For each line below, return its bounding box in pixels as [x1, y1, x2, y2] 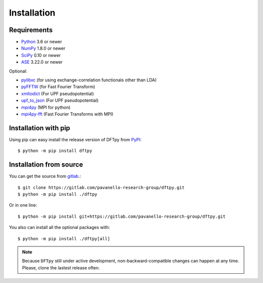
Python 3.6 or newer [21, 39, 62, 45]
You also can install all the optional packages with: [9, 225, 110, 230]
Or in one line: [9, 202, 38, 208]
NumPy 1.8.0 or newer [21, 45, 66, 51]
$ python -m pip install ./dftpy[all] [18, 236, 111, 241]
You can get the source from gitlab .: [9, 173, 81, 179]
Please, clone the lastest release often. [22, 264, 100, 270]
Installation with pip [9, 124, 71, 132]
